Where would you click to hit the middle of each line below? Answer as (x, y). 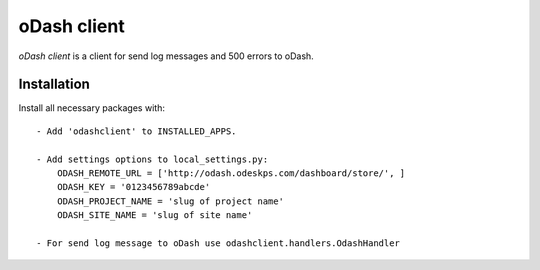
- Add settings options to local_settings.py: (152, 159)
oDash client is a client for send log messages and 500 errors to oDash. (166, 56)
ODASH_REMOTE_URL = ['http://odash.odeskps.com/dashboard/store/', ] (231, 173)
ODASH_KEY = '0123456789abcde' (133, 187)
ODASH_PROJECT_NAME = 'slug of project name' (170, 201)
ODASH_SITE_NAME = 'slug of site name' (154, 215)
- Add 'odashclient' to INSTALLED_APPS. (136, 131)
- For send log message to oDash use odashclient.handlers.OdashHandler (218, 243)
